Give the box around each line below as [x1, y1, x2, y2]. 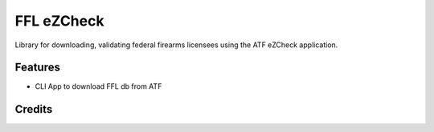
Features [14, 61, 60, 74]
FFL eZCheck [14, 12, 104, 30]
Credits [14, 102, 53, 116]
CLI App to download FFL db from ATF [35, 82, 162, 91]
